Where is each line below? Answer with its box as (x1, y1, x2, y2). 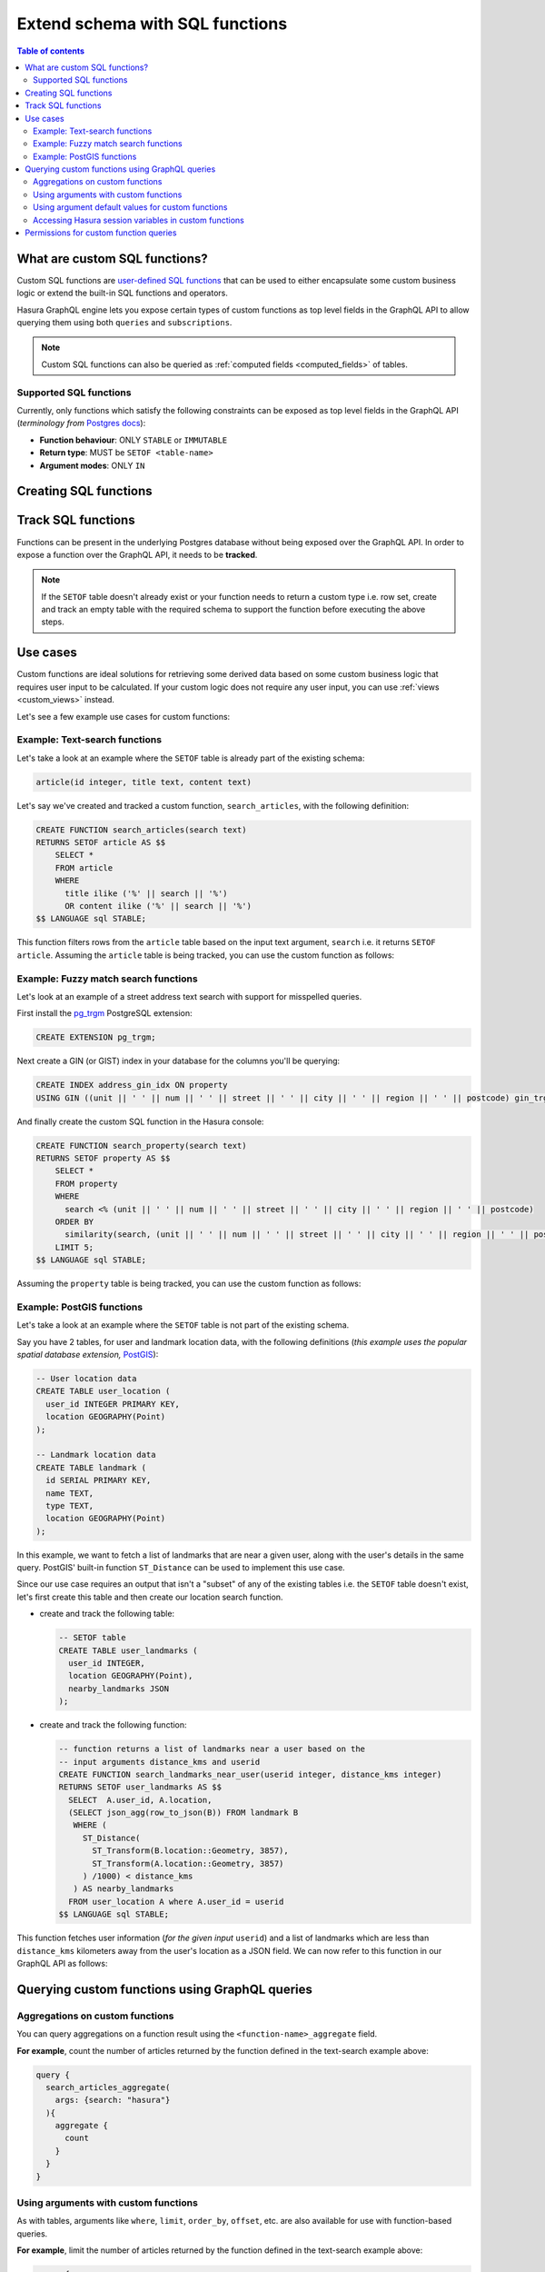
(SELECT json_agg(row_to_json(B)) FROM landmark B (68, 1808, 299, 1818)
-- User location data (35, 1373, 137, 1383)
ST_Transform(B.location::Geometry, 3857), (92, 1846, 290, 1856)
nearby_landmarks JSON (68, 1683, 170, 1694)
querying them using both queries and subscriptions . (16, 317, 233, 328)
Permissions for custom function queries (25, 227, 177, 238)
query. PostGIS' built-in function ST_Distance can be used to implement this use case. (16, 1562, 345, 1573)
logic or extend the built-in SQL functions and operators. (16, 287, 229, 299)
